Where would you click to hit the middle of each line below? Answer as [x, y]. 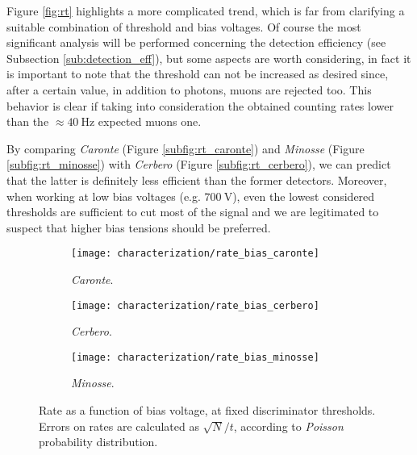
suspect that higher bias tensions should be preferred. [139, 227]
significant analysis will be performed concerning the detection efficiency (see [196, 42]
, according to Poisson [288, 426]
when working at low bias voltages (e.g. [104, 196]
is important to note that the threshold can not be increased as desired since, [198, 74]
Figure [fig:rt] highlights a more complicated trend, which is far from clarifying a [206, 10]
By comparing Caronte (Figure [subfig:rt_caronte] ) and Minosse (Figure [186, 148]
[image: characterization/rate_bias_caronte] [195, 254]
